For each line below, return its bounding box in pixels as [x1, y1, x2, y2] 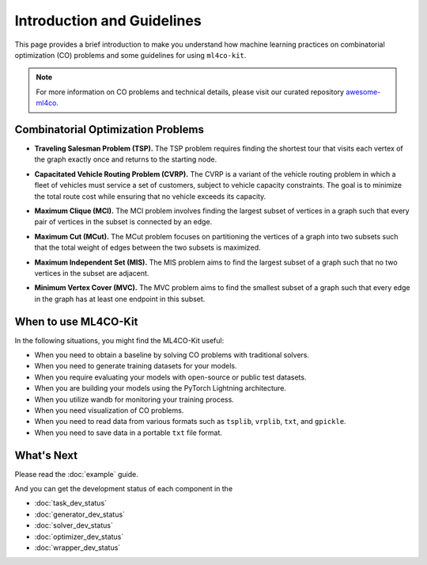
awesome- [345, 87, 381, 97]
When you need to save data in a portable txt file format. [34, 428, 223, 437]
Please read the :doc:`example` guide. [14, 469, 138, 479]
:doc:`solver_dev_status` [34, 521, 114, 530]
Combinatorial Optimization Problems [14, 123, 205, 136]
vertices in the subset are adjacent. [34, 268, 149, 277]
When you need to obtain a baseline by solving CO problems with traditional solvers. [34, 350, 310, 360]
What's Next [14, 449, 78, 462]
